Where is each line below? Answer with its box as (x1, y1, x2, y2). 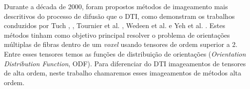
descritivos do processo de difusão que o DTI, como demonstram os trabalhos (4, 11, 235, 21)
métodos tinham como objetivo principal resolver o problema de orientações (4, 30, 230, 40)
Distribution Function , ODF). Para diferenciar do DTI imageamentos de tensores (4, 58, 246, 68)
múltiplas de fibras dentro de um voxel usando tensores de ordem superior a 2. (4, 39, 238, 49)
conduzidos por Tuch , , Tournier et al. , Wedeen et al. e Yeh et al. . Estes (4, 20, 226, 30)
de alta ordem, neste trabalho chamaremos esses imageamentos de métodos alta (4, 68, 242, 78)
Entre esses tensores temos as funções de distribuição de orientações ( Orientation (4, 48, 246, 59)
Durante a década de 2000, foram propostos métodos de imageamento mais (4, 1, 228, 11)
